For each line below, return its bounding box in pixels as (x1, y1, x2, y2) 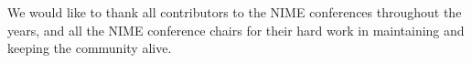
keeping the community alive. (7, 38, 172, 58)
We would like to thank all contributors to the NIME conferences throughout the (7, 3, 462, 21)
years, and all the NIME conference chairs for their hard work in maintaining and (7, 20, 465, 39)
